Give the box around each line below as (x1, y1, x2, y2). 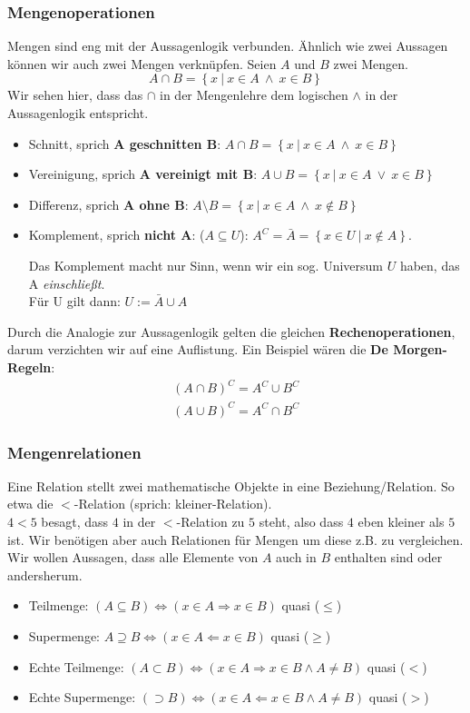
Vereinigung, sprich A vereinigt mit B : (28, 164, 258, 183)
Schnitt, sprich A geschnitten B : (28, 134, 221, 153)
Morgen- (393, 340, 447, 359)
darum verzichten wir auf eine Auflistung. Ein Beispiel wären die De (7, 340, 388, 359)
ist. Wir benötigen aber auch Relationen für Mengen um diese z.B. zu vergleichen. (7, 530, 464, 549)
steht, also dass (259, 512, 344, 530)
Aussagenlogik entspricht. (7, 104, 149, 122)
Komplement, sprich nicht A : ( (28, 225, 205, 244)
